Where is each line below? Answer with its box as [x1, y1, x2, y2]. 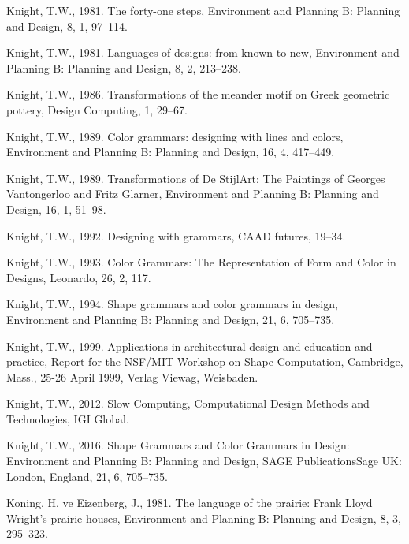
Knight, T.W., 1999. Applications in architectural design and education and [6, 337, 373, 354]
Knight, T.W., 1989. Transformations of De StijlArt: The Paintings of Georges [6, 170, 385, 186]
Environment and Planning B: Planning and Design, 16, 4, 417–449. [6, 143, 335, 160]
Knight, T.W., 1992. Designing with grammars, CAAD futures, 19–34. [6, 227, 346, 244]
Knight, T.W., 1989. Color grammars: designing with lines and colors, [6, 128, 344, 144]
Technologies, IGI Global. [6, 410, 129, 427]
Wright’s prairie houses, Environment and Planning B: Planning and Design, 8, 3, [6, 509, 401, 526]
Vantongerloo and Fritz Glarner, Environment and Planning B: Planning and [6, 185, 379, 202]
